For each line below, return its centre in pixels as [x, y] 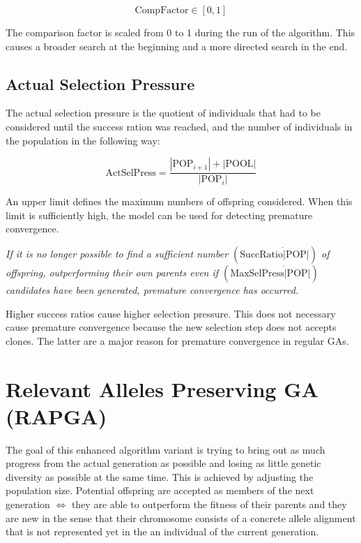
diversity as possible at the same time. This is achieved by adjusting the [160, 476]
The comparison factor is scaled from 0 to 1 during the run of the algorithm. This [180, 32]
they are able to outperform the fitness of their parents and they [209, 504]
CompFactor [162, 10]
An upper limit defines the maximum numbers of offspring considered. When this [179, 201]
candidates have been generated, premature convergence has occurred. [152, 289]
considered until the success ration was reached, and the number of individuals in [179, 126]
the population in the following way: [83, 140]
